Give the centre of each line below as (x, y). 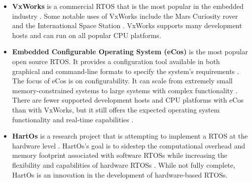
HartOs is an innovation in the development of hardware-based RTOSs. (120, 174)
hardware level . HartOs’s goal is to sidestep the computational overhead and (129, 145)
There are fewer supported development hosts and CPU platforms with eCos (128, 100)
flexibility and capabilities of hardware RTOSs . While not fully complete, (124, 165)
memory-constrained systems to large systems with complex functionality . (125, 90)
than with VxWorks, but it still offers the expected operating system (116, 109)
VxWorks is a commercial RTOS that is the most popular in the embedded (128, 6)
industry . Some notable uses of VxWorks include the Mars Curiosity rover (125, 16)
